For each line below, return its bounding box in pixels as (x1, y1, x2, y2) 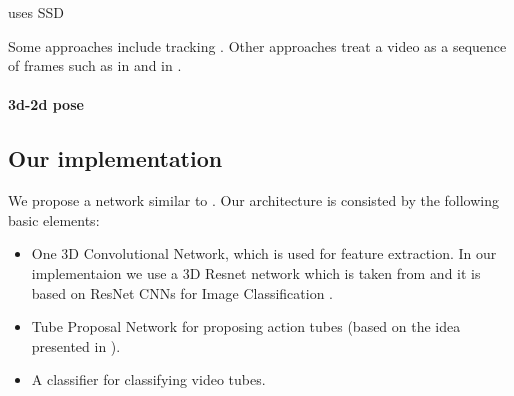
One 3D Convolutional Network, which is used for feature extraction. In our (31, 243, 497, 264)
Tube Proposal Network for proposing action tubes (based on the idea (31, 316, 461, 337)
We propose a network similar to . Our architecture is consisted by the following (8, 190, 500, 211)
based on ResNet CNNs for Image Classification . (31, 282, 333, 303)
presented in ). (31, 335, 121, 356)
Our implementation (8, 143, 223, 174)
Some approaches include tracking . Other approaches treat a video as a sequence (8, 35, 507, 56)
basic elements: (8, 209, 100, 230)
